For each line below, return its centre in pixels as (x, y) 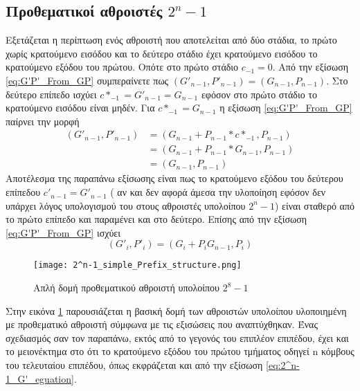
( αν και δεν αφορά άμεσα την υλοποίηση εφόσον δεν (218, 192)
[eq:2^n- (283, 365)
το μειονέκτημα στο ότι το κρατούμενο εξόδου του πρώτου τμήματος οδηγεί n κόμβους (180, 351)
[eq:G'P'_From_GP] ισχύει (63, 232)
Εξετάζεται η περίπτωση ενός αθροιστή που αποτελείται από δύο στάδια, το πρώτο (171, 40)
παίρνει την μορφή (43, 121)
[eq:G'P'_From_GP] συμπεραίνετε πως (87, 80)
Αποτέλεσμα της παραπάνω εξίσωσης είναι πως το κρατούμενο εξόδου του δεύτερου (174, 178)
